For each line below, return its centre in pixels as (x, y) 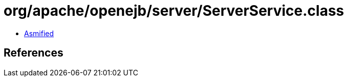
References (34, 53)
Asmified (39, 33)
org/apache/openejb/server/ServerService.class (174, 11)
